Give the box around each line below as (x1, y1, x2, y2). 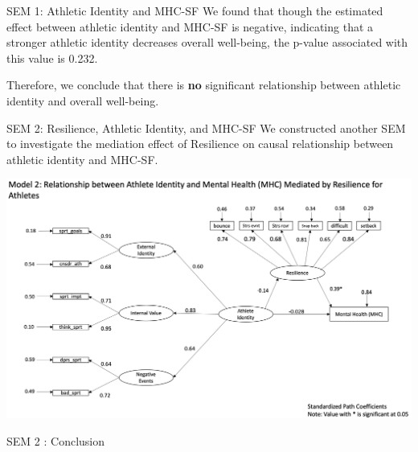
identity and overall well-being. (6, 92, 159, 109)
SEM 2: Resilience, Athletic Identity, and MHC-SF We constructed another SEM (6, 119, 406, 136)
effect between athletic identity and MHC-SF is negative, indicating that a (6, 18, 374, 35)
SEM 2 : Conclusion (6, 432, 105, 449)
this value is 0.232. (6, 49, 98, 66)
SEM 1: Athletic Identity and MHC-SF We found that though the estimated (6, 2, 383, 18)
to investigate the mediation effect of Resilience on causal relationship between (6, 135, 394, 152)
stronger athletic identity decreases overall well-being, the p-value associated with (6, 34, 408, 51)
